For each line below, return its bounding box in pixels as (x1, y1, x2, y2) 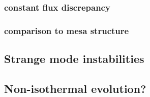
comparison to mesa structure (4, 24, 129, 37)
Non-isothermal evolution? (4, 80, 146, 96)
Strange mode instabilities (4, 51, 144, 67)
